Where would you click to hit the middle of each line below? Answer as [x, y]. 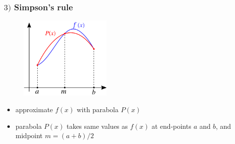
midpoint [29, 135]
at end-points [171, 126]
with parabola [97, 109]
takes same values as [97, 126]
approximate [34, 109]
